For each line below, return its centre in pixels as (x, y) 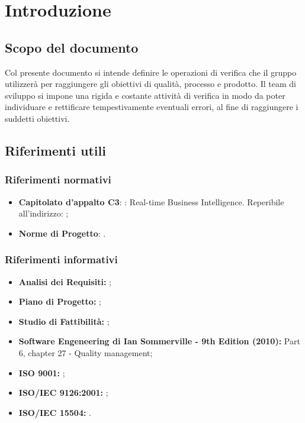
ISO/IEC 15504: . (55, 412)
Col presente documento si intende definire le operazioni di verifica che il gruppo (151, 72)
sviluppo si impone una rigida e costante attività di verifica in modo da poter (145, 95)
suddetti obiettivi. (37, 118)
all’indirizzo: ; (44, 213)
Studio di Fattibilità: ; (64, 321)
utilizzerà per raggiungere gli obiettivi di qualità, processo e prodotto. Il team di (150, 84)
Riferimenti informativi (61, 259)
